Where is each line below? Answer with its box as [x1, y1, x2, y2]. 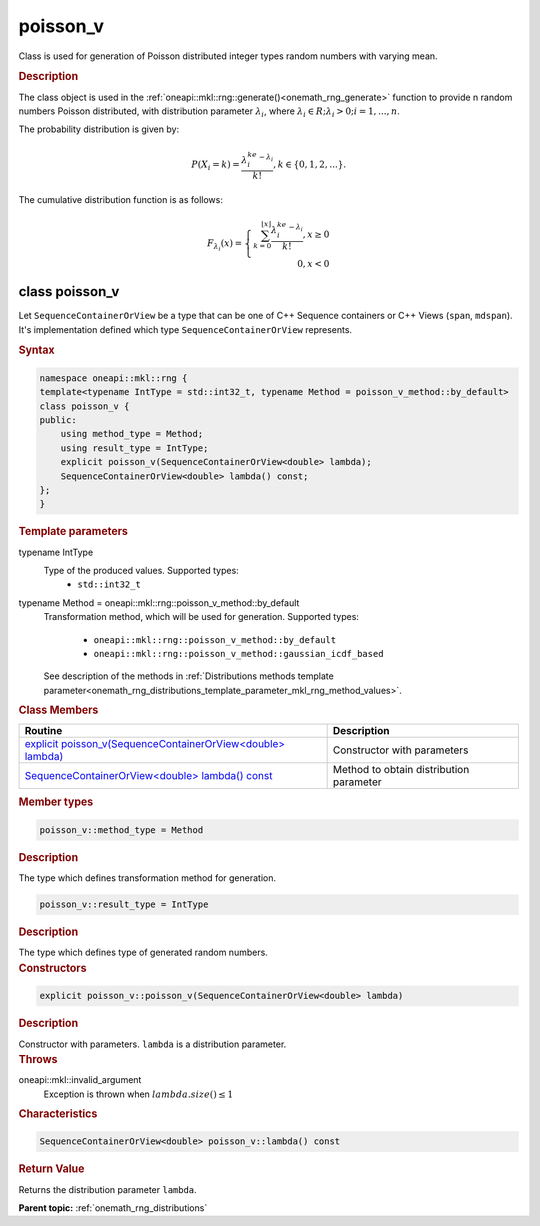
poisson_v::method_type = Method [39, 824, 204, 835]
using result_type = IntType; [60, 442, 209, 454]
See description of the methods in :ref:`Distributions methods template [43, 670, 334, 682]
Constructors [18, 961, 87, 975]
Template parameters [18, 525, 129, 539]
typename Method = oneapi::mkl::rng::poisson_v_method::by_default [18, 596, 300, 609]
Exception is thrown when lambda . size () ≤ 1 [43, 1088, 234, 1100]
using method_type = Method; [60, 428, 204, 440]
